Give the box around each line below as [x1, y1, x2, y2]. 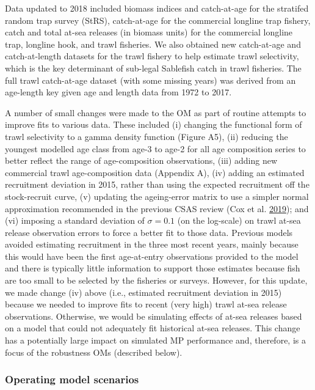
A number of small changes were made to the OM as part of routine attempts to [5, 106, 306, 119]
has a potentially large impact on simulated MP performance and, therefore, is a [5, 334, 306, 347]
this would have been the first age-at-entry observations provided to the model [5, 249, 299, 262]
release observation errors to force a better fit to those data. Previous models [5, 226, 293, 238]
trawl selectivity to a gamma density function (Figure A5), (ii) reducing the [5, 130, 288, 142]
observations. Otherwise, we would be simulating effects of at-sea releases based [5, 309, 302, 322]
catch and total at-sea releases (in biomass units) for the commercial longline [5, 26, 293, 39]
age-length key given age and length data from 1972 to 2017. [5, 86, 232, 98]
